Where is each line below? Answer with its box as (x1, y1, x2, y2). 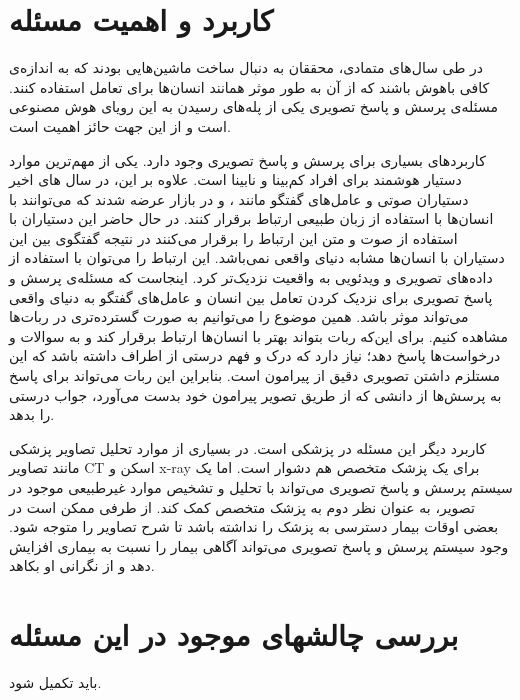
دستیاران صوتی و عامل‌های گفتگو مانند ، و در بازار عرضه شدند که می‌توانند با (9, 188, 469, 209)
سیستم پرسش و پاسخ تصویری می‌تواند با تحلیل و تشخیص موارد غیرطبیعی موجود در (9, 477, 513, 497)
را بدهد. (9, 404, 55, 425)
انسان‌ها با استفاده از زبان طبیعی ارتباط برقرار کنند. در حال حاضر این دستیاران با (9, 208, 494, 229)
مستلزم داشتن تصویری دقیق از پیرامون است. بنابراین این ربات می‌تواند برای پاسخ (9, 365, 501, 386)
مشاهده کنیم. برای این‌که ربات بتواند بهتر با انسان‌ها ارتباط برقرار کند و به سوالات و (9, 325, 509, 346)
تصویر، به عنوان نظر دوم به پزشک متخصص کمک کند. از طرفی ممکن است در (9, 496, 475, 517)
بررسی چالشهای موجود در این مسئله (9, 614, 459, 655)
